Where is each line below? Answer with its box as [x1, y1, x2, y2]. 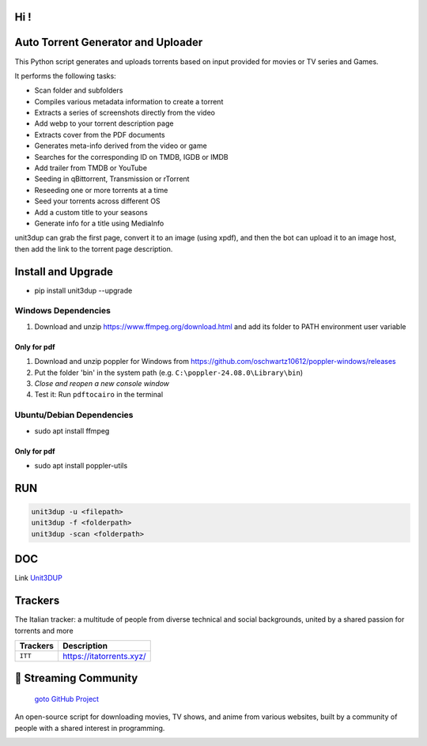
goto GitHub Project [34, 694, 99, 703]
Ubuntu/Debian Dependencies [14, 410, 134, 421]
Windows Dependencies [14, 305, 111, 316]
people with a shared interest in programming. [14, 723, 165, 733]
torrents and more [14, 626, 74, 635]
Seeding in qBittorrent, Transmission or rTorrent [34, 174, 190, 184]
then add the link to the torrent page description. [14, 244, 173, 253]
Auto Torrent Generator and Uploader [14, 36, 203, 49]
